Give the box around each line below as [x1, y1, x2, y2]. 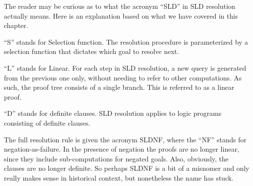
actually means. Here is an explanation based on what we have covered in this [4, 10, 238, 21]
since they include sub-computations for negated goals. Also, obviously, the [4, 153, 229, 163]
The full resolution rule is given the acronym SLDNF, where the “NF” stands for [4, 134, 247, 144]
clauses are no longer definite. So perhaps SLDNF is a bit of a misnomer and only [4, 163, 250, 173]
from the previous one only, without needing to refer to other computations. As [4, 72, 242, 82]
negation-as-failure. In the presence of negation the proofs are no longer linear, [4, 144, 239, 154]
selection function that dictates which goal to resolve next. [4, 46, 179, 56]
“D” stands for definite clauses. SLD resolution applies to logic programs [4, 108, 222, 118]
